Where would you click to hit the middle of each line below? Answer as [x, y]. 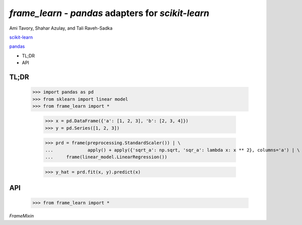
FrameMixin [22, 216]
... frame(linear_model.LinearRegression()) [106, 157]
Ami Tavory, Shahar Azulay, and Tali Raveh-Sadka [61, 28]
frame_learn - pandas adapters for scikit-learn [109, 13]
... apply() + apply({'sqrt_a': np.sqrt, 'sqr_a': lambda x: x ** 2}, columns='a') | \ [172, 150]
